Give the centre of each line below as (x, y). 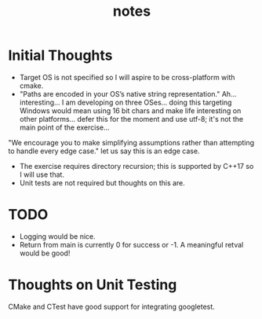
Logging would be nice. (57, 236)
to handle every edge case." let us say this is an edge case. (104, 151)
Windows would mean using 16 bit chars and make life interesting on (130, 110)
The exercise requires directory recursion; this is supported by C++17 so (136, 166)
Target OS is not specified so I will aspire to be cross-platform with (127, 77)
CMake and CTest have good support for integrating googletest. (112, 306)
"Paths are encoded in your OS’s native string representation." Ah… (128, 93)
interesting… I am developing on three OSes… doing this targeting (126, 102)
